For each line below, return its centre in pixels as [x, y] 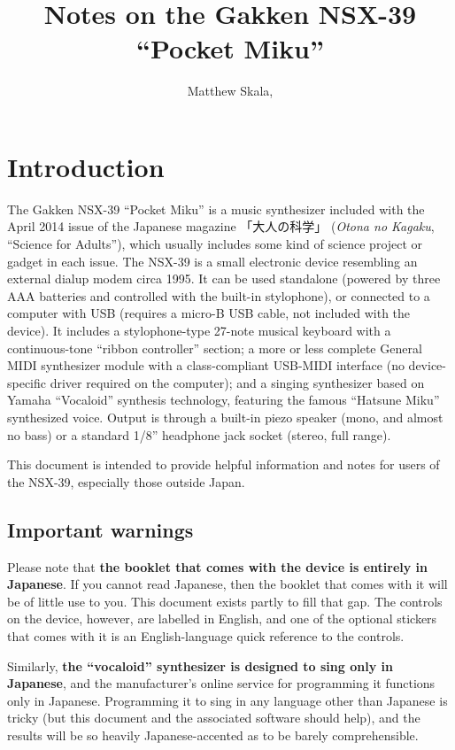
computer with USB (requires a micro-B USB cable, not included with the [209, 313]
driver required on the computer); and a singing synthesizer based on [237, 382]
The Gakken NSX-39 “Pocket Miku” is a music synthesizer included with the [216, 209]
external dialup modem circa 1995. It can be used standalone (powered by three [224, 278]
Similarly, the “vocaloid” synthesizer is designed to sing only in [200, 665]
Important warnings [100, 529]
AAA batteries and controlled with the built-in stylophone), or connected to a [219, 295]
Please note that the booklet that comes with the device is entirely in [218, 566]
